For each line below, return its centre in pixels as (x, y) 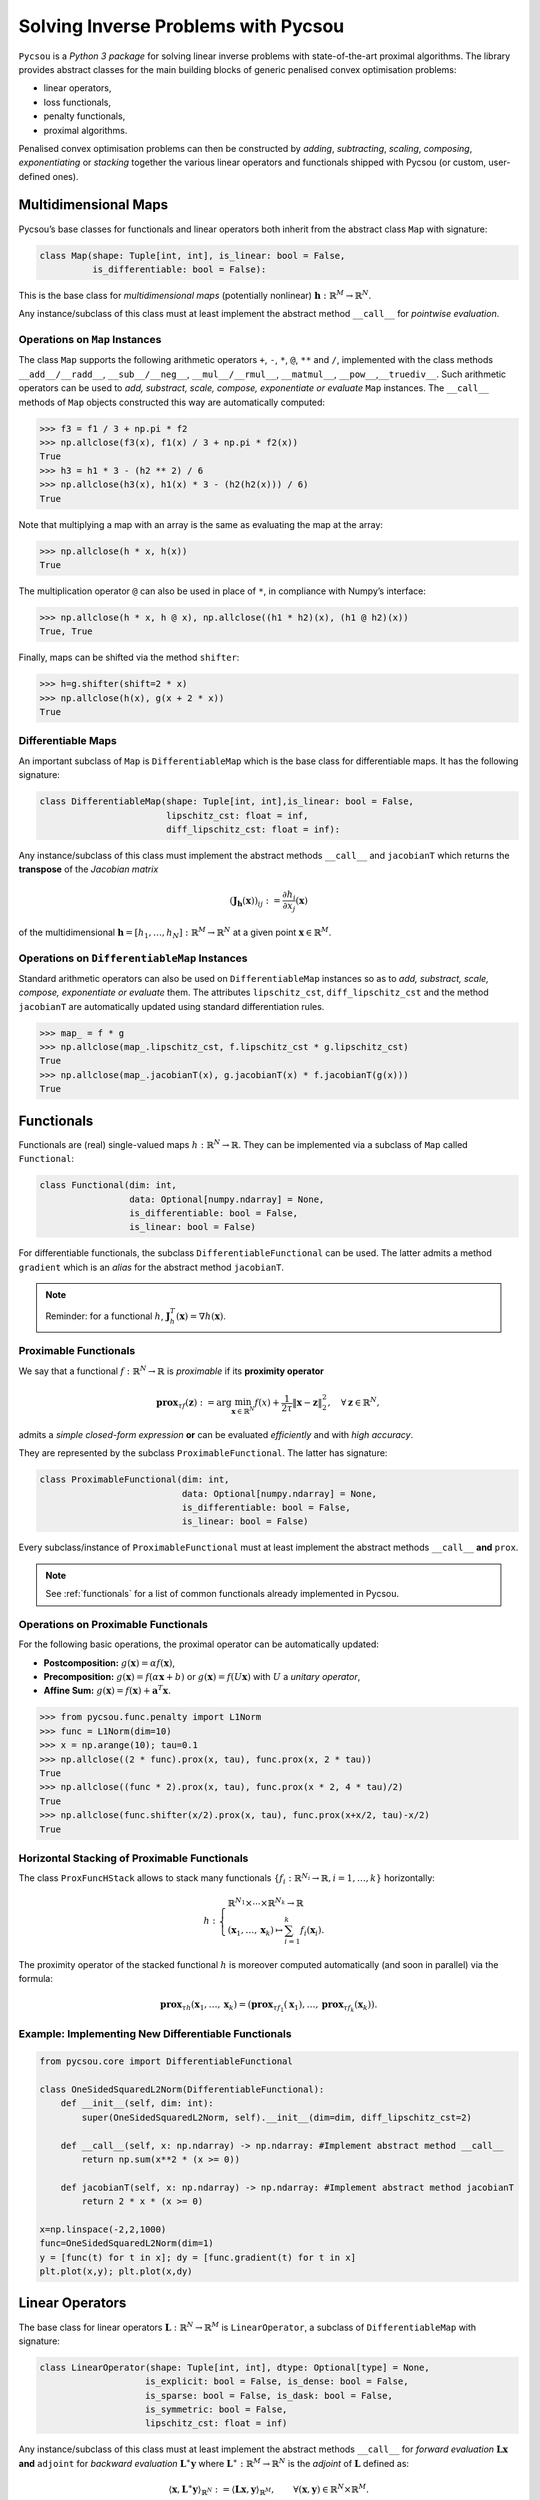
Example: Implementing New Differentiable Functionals (155, 2034)
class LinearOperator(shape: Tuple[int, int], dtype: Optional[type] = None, (234, 2367)
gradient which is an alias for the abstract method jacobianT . (151, 1267)
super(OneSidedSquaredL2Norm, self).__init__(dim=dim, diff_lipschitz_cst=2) (276, 2117)
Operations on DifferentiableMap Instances (133, 958)
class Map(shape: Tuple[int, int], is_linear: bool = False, (192, 255)
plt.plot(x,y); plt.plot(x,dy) (116, 2271)
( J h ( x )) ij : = (255, 902)
